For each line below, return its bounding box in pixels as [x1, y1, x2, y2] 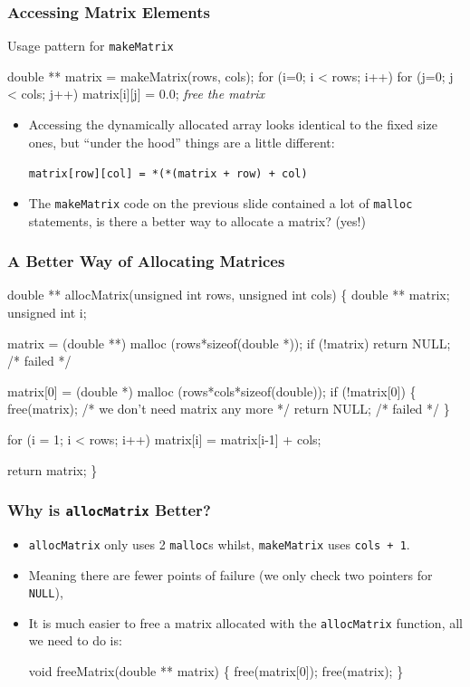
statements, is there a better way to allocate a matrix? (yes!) [28, 211, 366, 230]
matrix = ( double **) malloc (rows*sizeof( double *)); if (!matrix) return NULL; [7, 333, 451, 352]
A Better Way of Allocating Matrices [7, 250, 285, 272]
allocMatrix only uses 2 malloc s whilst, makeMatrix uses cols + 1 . [28, 534, 410, 553]
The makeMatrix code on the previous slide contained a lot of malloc [28, 193, 413, 212]
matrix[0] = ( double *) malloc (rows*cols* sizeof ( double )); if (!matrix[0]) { [7, 381, 417, 400]
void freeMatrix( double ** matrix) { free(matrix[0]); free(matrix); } [28, 662, 404, 681]
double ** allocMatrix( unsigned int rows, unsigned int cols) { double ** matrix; [7, 285, 450, 304]
